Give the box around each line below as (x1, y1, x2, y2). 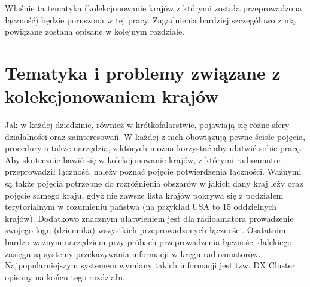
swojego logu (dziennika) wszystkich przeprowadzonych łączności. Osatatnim (5, 224, 286, 236)
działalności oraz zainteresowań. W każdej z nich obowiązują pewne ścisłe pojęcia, (5, 130, 306, 142)
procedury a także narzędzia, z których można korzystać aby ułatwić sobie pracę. (5, 142, 302, 154)
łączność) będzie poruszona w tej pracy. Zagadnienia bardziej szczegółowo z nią (5, 13, 296, 26)
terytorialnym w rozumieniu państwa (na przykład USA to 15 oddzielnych (5, 200, 277, 213)
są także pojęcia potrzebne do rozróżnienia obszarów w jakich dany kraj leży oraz (5, 177, 303, 190)
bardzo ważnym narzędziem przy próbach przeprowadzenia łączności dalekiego (5, 236, 292, 248)
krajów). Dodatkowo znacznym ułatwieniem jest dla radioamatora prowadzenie (5, 212, 294, 224)
